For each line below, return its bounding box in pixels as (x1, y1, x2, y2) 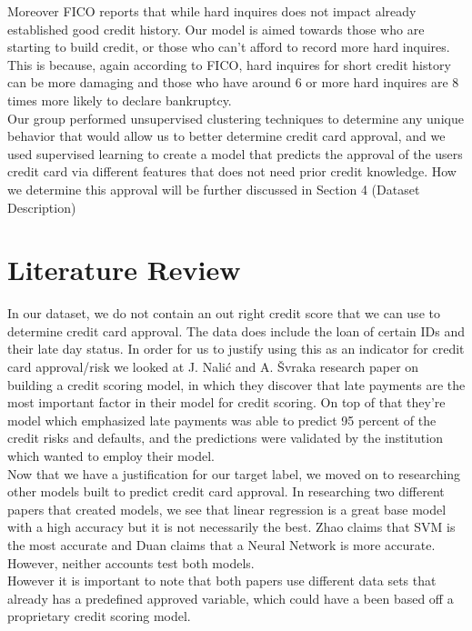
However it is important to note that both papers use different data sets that (7, 571, 437, 590)
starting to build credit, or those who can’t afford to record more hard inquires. (7, 37, 450, 56)
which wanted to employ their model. (7, 446, 215, 465)
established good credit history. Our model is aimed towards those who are (7, 19, 425, 38)
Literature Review (7, 251, 241, 288)
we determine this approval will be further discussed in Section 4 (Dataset (7, 179, 420, 198)
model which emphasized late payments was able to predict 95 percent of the (7, 410, 437, 429)
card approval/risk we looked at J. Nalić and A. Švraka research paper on (7, 357, 419, 376)
